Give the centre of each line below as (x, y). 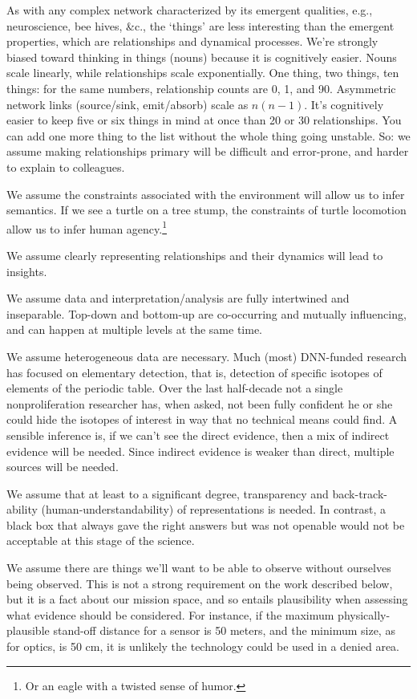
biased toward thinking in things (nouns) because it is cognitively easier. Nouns (202, 57)
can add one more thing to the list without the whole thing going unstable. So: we (208, 135)
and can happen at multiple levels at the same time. (135, 329)
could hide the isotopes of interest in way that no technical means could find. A (202, 419)
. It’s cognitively (344, 104)
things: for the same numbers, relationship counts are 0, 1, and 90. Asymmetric (201, 88)
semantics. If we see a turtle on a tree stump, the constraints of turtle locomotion (206, 210)
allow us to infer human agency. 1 (87, 227)
